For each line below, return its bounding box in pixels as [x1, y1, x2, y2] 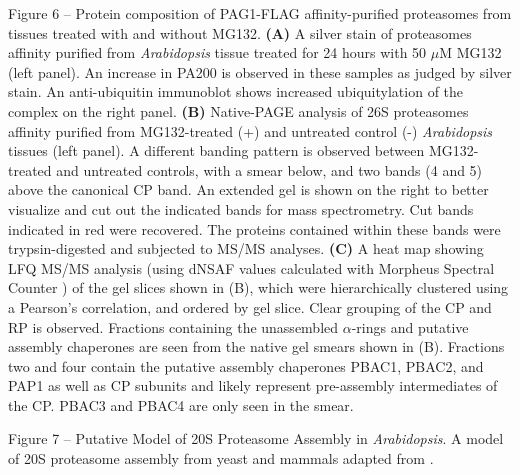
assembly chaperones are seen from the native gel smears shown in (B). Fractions [8, 336, 505, 357]
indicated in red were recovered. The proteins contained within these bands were [8, 218, 501, 239]
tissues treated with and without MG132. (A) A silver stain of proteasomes [8, 22, 472, 43]
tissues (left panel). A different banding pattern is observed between [8, 140, 425, 161]
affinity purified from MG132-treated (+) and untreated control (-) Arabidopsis [8, 120, 493, 141]
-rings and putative [351, 316, 469, 337]
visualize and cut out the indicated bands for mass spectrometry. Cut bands [8, 198, 474, 219]
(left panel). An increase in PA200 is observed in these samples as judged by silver [8, 61, 512, 82]
